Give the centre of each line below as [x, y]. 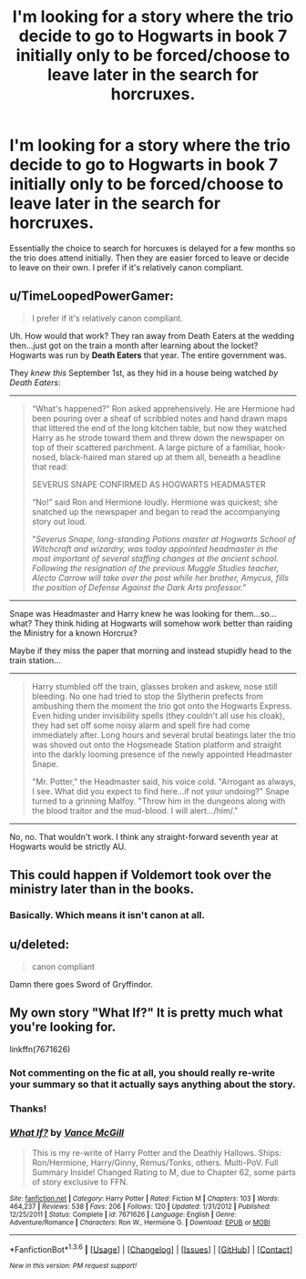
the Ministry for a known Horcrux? [74, 633]
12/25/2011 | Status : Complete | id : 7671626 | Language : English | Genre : [123, 1214]
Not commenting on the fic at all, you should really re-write [143, 1072]
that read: [50, 466]
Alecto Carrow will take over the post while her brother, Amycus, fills [160, 578]
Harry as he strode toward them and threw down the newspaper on [158, 437]
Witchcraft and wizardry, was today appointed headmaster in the [154, 548]
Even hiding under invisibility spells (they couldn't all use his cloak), [158, 715]
